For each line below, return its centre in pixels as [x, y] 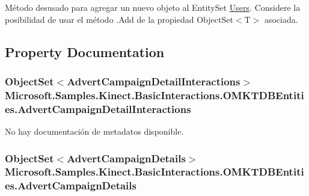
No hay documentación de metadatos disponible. [94, 131]
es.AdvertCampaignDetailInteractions [98, 109]
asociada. [281, 19]
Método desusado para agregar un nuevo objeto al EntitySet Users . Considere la [153, 7]
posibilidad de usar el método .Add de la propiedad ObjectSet [119, 19]
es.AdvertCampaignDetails [71, 185]
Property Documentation [85, 51]
